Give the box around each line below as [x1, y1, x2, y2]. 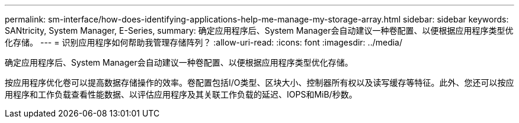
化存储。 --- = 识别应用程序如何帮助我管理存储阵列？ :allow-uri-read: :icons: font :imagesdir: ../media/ [5, 37, 403, 47]
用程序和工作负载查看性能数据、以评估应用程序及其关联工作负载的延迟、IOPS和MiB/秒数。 [5, 89, 357, 99]
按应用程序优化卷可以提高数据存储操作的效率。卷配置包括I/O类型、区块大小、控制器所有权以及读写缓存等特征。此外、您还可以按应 [5, 77, 514, 88]
